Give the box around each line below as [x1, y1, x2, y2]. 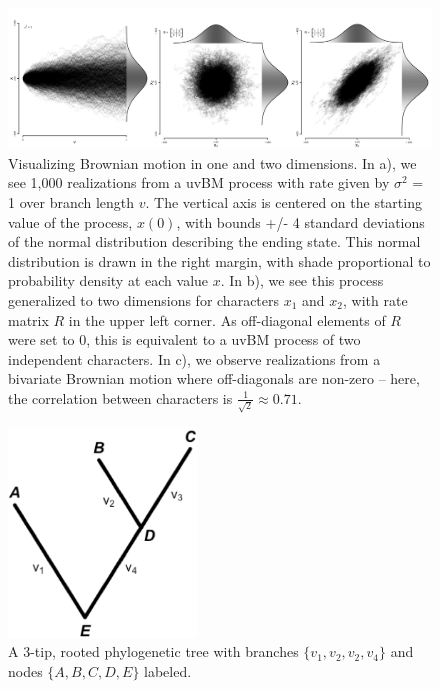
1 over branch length [8, 191, 135, 212]
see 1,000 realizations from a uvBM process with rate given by [8, 172, 390, 193]
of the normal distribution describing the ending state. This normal [8, 231, 421, 252]
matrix [8, 309, 49, 330]
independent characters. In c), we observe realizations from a [8, 348, 381, 369]
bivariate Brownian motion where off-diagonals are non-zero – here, [8, 368, 420, 389]
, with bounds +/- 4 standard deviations [176, 211, 425, 232]
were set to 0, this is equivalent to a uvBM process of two [8, 329, 361, 350]
